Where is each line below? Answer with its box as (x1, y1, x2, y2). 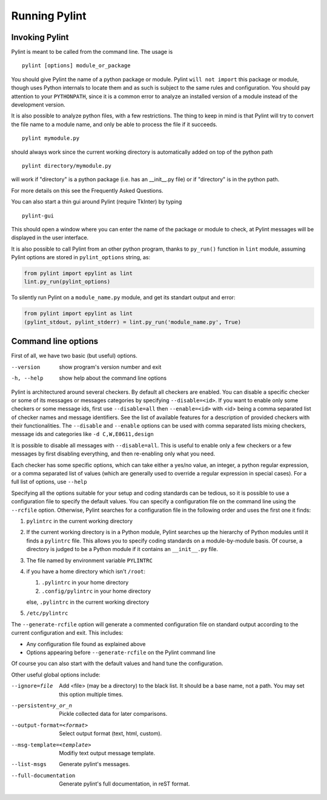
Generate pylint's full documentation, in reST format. (59, 780, 190, 787)
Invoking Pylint (11, 32, 69, 42)
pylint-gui (22, 212, 54, 219)
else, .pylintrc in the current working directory (26, 598, 150, 606)
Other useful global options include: (11, 671, 101, 678)
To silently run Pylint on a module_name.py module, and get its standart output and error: (11, 294, 236, 301)
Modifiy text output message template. (59, 749, 156, 756)
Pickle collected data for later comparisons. (59, 710, 168, 718)
